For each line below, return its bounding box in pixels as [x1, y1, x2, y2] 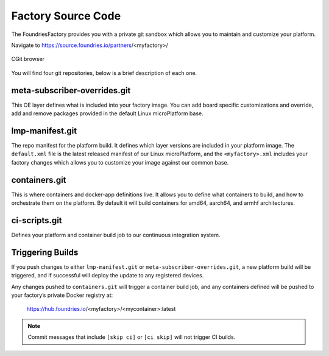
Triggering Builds [11, 247, 79, 257]
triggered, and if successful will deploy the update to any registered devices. [11, 272, 204, 279]
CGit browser [11, 55, 45, 63]
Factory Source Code [11, 9, 121, 23]
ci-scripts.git [11, 215, 62, 226]
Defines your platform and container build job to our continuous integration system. [11, 231, 221, 238]
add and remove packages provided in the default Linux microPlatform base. [11, 110, 203, 117]
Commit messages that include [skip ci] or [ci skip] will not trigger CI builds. [27, 333, 236, 341]
